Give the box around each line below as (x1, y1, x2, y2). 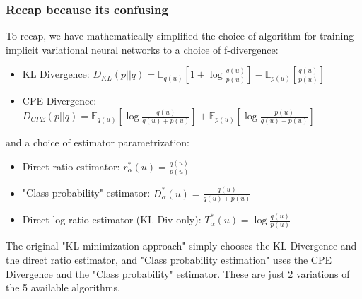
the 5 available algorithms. (6, 280, 120, 295)
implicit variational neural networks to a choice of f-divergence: (6, 42, 279, 57)
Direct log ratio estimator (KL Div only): (22, 212, 202, 227)
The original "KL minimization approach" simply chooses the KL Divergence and (6, 238, 357, 253)
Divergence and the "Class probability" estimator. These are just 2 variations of (6, 266, 350, 281)
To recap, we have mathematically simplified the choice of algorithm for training (6, 28, 354, 43)
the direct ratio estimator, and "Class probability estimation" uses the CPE (6, 252, 332, 267)
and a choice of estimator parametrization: (6, 135, 189, 149)
